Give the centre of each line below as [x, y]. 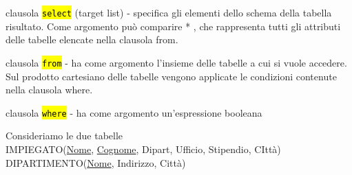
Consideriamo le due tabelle [64, 136]
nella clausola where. [49, 90]
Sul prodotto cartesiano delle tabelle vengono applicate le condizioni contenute [171, 76]
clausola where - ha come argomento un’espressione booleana [134, 112]
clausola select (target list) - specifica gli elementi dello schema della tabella [169, 12]
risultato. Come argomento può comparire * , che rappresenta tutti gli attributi [173, 26]
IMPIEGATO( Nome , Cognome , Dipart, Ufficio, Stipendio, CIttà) [143, 149]
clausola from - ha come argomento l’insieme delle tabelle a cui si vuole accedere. [176, 62]
